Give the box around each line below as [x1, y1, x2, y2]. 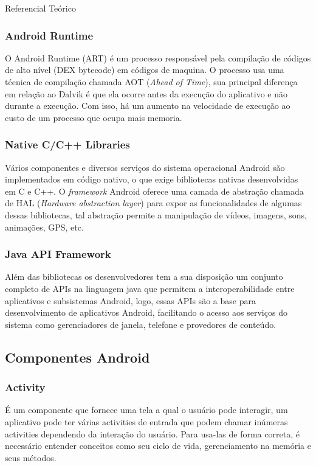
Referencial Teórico [5, 2, 76, 14]
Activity [5, 380, 46, 395]
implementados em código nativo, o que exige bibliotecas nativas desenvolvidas [5, 173, 298, 186]
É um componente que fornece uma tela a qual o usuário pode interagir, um [5, 403, 288, 416]
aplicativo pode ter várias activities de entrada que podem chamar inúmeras [5, 415, 288, 428]
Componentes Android [5, 347, 150, 366]
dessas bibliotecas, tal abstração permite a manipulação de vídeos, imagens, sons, [5, 208, 307, 221]
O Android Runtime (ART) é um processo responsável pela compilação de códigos [5, 51, 311, 64]
